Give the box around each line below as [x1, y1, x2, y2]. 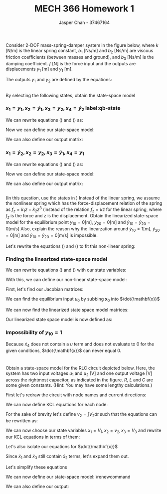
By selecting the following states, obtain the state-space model [5, 92, 136, 98]
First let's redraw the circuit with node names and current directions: [5, 392, 147, 398]
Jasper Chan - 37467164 [58, 19, 110, 25]
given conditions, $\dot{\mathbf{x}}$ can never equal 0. [5, 347, 122, 354]
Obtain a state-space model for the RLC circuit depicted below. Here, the [5, 365, 155, 371]
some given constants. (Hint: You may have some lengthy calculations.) [5, 382, 153, 388]
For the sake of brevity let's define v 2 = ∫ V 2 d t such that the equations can [5, 411, 158, 418]
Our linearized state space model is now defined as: [5, 316, 113, 322]
